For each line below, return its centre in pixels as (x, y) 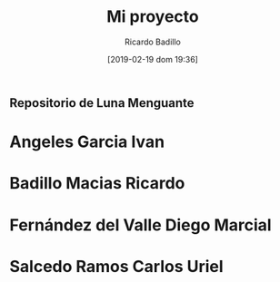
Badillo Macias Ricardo (97, 184)
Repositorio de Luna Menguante (102, 103)
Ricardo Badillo (153, 42)
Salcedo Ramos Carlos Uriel (117, 266)
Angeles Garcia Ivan (87, 142)
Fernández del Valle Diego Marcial (140, 225)
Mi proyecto (153, 17)
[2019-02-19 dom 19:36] (153, 59)
